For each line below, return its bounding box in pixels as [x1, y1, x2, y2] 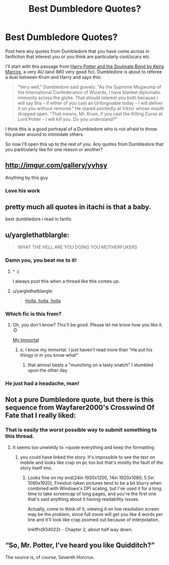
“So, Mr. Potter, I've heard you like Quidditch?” [5, 541, 155, 549]
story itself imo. [20, 464, 53, 470]
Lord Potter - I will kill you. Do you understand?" [17, 116, 118, 122]
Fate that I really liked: [5, 411, 76, 420]
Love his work [5, 187, 40, 194]
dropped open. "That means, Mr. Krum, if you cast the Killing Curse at [17, 111, 163, 117]
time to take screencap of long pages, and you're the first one [27, 491, 156, 497]
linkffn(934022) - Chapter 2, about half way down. [27, 526, 133, 532]
